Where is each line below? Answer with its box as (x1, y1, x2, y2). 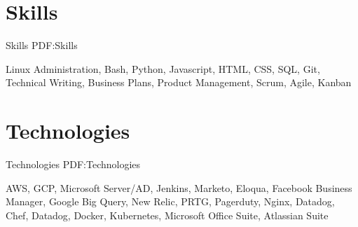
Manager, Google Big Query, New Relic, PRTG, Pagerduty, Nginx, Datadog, (6, 194, 335, 209)
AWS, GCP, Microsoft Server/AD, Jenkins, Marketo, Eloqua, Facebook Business (6, 180, 352, 195)
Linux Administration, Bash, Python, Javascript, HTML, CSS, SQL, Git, (6, 61, 320, 76)
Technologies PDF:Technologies (6, 157, 141, 172)
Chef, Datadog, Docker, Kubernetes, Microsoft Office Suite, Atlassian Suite (6, 207, 329, 222)
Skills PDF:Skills (6, 38, 78, 53)
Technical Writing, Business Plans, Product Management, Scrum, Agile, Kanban (6, 75, 352, 90)
